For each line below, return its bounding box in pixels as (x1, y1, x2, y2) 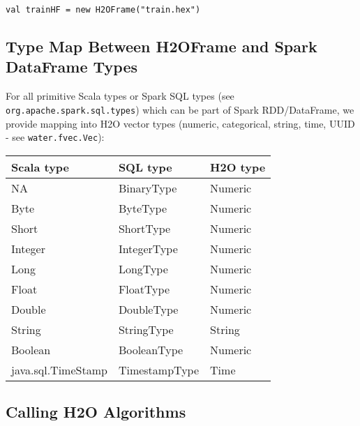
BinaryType (118, 179, 177, 196)
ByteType (118, 199, 167, 216)
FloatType (118, 280, 170, 297)
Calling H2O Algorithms (6, 401, 186, 423)
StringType (118, 321, 174, 337)
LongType (118, 260, 168, 277)
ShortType (118, 220, 171, 236)
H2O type (210, 158, 266, 175)
